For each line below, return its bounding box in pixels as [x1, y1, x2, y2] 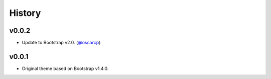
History [9, 7, 41, 18]
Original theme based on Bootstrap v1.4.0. [22, 65, 109, 72]
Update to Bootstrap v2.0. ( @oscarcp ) [22, 40, 101, 46]
